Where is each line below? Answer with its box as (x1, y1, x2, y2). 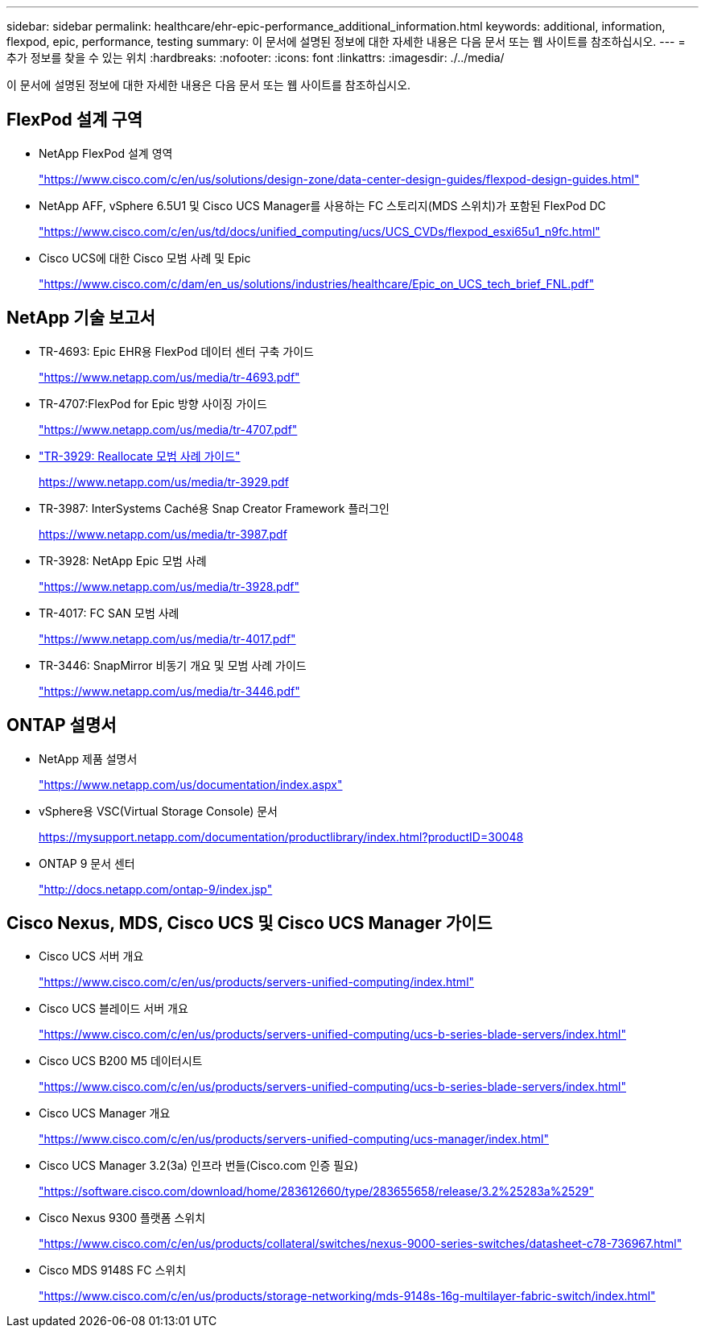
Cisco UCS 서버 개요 (39, 949, 144, 964)
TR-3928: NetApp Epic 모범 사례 (39, 553, 207, 568)
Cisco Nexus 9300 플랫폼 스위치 (39, 1211, 206, 1225)
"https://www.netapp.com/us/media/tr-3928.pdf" (39, 579, 299, 593)
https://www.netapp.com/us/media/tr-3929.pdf (39, 474, 289, 489)
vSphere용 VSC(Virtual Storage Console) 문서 (39, 803, 278, 818)
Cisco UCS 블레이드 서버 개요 (39, 1002, 188, 1016)
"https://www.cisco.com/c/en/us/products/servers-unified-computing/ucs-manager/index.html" (39, 1132, 549, 1146)
